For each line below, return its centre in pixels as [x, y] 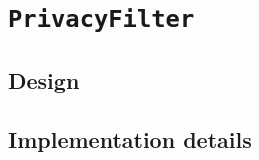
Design [44, 79]
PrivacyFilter [101, 19]
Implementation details [130, 138]
